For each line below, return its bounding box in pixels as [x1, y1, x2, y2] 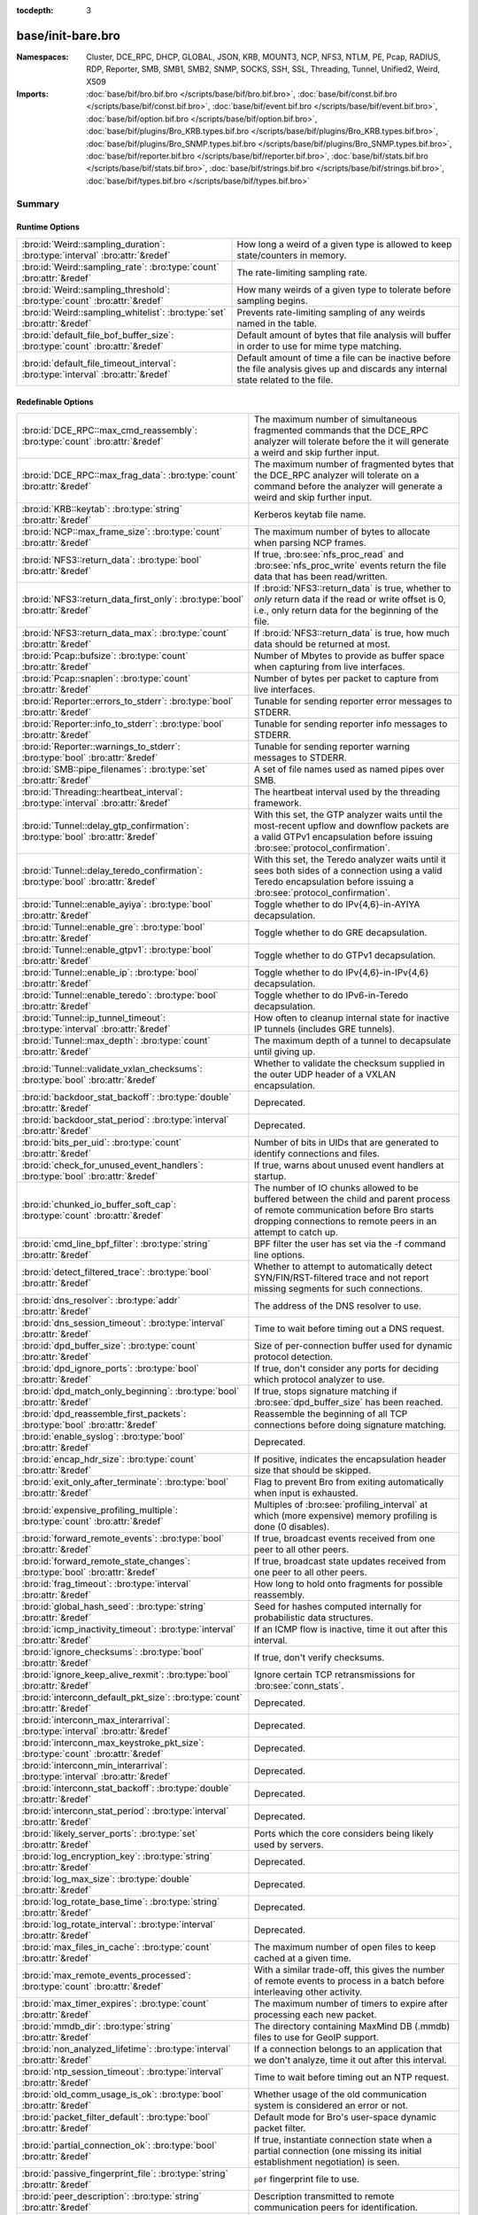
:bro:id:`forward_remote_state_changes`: [21, 1555, 190, 1567]
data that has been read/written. [253, 570, 389, 582]
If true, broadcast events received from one [253, 1532, 436, 1544]
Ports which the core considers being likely [253, 1827, 434, 1839]
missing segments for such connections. [253, 1282, 423, 1294]
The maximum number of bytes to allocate [253, 525, 431, 538]
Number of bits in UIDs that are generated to [253, 1136, 439, 1148]
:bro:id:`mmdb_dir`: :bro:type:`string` [21, 2020, 173, 2032]
